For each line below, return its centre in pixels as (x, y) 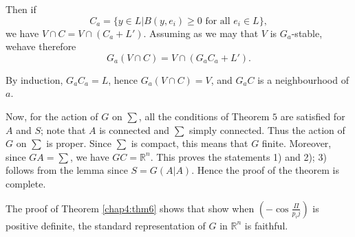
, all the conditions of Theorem (204, 116)
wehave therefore (41, 46)
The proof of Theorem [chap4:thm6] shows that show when (130, 208)
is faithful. (266, 225)
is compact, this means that (190, 143)
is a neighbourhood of (303, 79)
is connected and (135, 129)
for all (218, 21)
